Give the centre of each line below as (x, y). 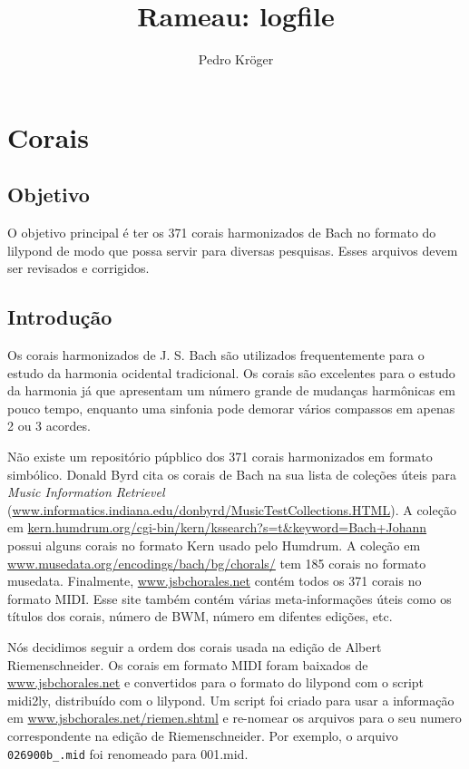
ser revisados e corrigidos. (78, 268)
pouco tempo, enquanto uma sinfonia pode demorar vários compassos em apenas (231, 408)
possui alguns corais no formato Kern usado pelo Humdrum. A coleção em (214, 545)
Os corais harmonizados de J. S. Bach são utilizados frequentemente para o (216, 355)
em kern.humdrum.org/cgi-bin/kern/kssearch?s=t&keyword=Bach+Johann (217, 527)
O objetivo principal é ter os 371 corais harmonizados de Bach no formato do (222, 233)
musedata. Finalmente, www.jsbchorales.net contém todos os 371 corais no (215, 581)
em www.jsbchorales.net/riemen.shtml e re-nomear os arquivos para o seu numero (234, 718)
